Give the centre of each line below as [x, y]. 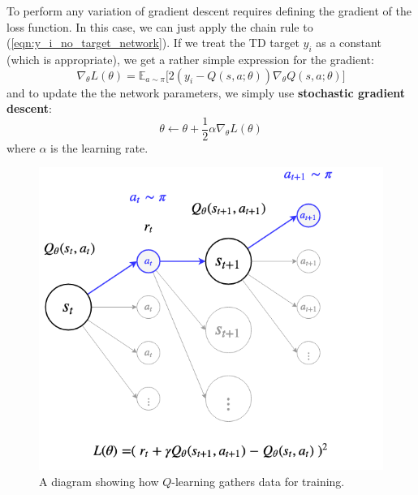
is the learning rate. [99, 147]
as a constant [349, 43]
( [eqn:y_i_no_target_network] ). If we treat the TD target [153, 43]
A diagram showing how [99, 481]
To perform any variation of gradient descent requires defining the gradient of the [209, 11]
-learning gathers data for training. [258, 481]
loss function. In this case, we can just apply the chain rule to [160, 26]
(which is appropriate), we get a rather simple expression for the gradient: [190, 59]
